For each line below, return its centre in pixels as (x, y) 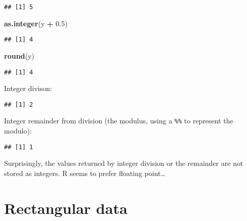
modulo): (18, 131)
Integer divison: (28, 88)
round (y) (19, 55)
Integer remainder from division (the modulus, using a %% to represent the (119, 121)
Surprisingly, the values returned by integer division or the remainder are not (124, 163)
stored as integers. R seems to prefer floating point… (85, 173)
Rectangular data (66, 208)
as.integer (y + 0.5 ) (36, 23)
